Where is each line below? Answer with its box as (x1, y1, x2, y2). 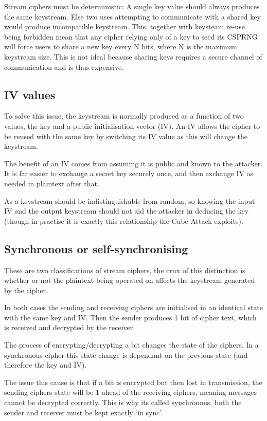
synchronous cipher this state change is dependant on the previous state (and (4, 349, 248, 360)
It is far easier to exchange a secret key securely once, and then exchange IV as (4, 168, 254, 179)
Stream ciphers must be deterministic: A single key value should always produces (4, 1, 260, 11)
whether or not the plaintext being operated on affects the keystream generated (4, 275, 255, 285)
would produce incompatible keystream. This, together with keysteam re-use (4, 21, 245, 32)
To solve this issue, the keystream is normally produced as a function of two (4, 110, 244, 121)
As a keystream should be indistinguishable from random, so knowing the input (4, 195, 255, 206)
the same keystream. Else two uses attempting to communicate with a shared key (4, 11, 261, 22)
